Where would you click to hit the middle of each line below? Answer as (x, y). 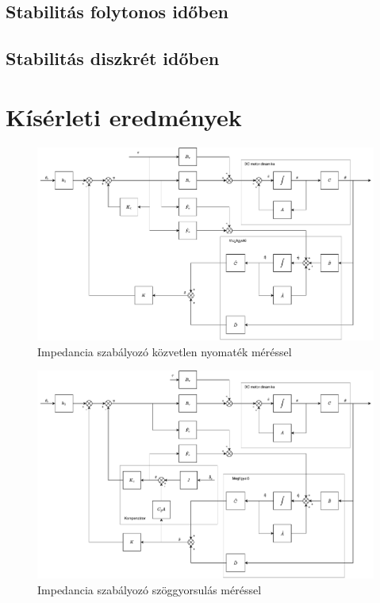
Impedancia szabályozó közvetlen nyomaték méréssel (165, 351)
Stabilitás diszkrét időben (113, 58)
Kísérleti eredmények (124, 116)
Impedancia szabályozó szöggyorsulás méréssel (150, 589)
